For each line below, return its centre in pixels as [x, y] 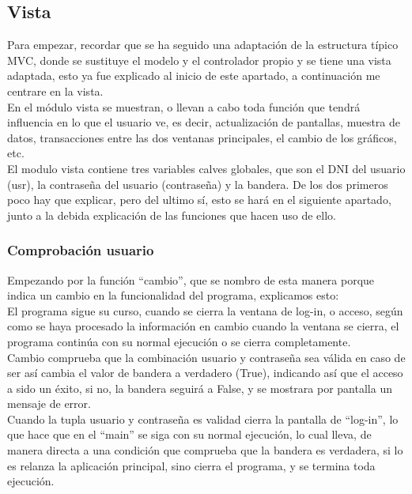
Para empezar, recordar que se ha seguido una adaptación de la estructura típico [203, 45]
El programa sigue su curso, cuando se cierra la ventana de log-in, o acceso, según [205, 310]
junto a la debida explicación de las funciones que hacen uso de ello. [172, 215]
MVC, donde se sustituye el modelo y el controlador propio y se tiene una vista [199, 60]
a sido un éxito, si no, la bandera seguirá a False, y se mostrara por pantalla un [200, 388]
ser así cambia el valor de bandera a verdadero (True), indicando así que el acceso [205, 373]
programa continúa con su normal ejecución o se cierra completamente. [179, 341]
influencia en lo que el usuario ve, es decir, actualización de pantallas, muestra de [204, 122]
